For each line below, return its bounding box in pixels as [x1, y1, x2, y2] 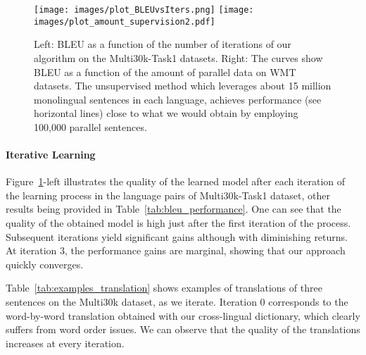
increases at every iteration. [6, 335, 125, 350]
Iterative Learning [6, 147, 96, 162]
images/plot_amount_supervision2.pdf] [34, 16, 215, 27]
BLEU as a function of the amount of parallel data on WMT [34, 64, 296, 79]
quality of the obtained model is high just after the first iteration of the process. [6, 216, 351, 230]
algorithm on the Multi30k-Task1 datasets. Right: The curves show [34, 50, 323, 65]
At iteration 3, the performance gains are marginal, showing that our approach [6, 243, 346, 258]
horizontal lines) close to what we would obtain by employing [34, 106, 298, 120]
